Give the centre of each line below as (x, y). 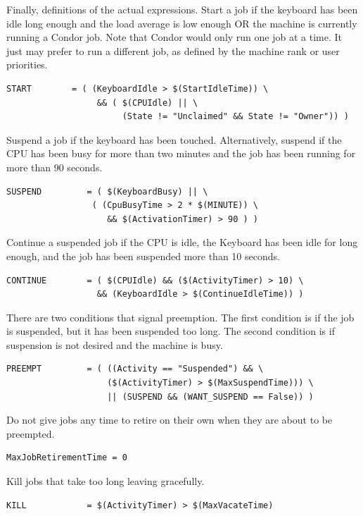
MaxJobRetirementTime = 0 (67, 458)
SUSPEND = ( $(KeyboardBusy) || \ (107, 191)
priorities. (27, 64)
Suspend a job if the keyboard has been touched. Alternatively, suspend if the (174, 139)
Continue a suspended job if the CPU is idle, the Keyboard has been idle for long (182, 242)
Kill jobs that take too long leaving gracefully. (106, 481)
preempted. (31, 433)
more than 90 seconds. (55, 167)
